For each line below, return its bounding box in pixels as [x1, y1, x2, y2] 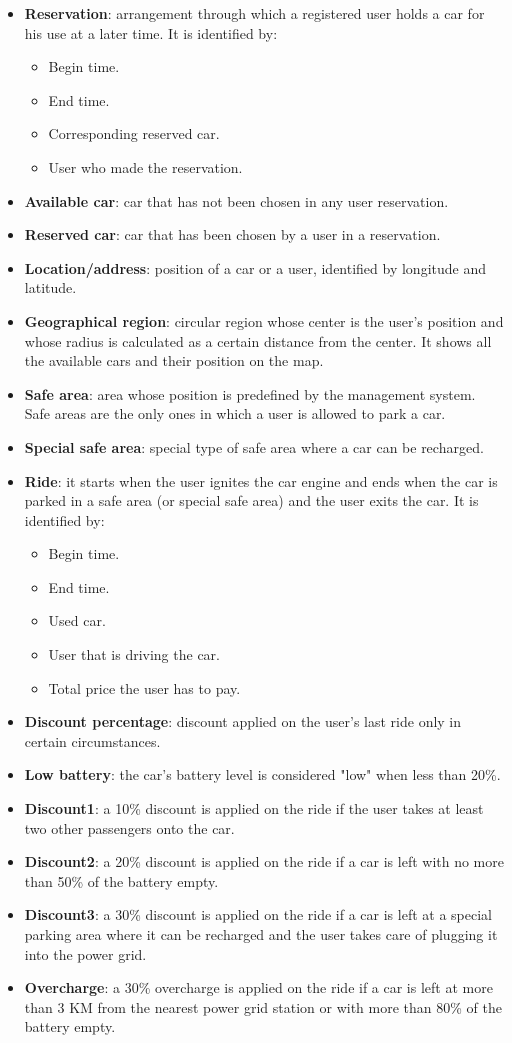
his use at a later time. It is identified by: [24, 22, 278, 43]
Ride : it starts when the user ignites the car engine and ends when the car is [24, 470, 498, 491]
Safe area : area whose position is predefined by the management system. [24, 383, 476, 404]
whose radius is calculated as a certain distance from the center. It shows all [24, 330, 492, 351]
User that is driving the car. [48, 644, 220, 665]
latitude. [24, 277, 77, 298]
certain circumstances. [24, 730, 161, 751]
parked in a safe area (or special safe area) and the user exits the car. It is [24, 490, 479, 511]
